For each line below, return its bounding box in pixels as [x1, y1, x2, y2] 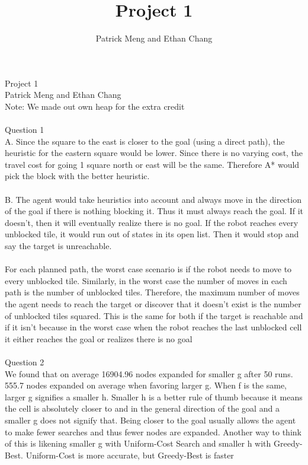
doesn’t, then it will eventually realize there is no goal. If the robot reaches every [5, 216, 299, 228]
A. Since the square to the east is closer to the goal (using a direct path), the [5, 135, 285, 147]
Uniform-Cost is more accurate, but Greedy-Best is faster [25, 448, 234, 461]
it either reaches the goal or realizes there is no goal [5, 332, 192, 345]
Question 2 [5, 355, 44, 368]
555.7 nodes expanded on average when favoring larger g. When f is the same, [5, 379, 287, 391]
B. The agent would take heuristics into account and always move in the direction [5, 193, 301, 205]
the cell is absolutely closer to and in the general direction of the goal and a [5, 402, 280, 415]
